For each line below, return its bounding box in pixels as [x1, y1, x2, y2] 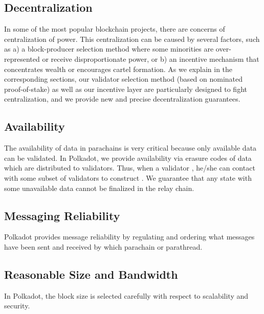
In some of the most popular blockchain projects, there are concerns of [4, 23, 225, 34]
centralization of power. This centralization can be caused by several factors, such [4, 33, 260, 44]
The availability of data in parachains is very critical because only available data [4, 142, 257, 153]
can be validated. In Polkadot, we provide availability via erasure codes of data [4, 152, 252, 163]
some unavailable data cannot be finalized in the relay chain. [4, 182, 194, 193]
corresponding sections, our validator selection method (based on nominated [4, 74, 243, 84]
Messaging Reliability [4, 207, 120, 223]
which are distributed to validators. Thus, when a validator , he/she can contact [4, 162, 255, 173]
